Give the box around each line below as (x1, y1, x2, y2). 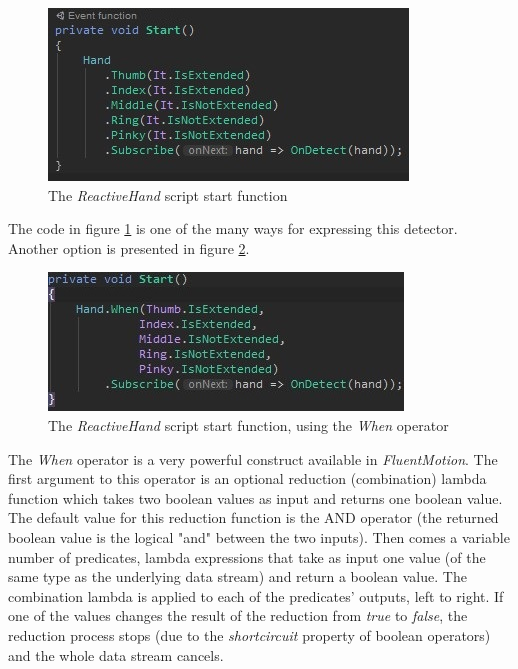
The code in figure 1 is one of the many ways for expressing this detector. (8, 218, 458, 239)
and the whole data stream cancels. (8, 644, 224, 665)
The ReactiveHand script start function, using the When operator (48, 414, 449, 435)
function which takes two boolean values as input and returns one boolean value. (8, 487, 503, 508)
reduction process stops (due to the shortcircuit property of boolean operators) (8, 624, 491, 645)
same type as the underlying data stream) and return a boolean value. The (8, 566, 467, 587)
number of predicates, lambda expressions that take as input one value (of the (8, 546, 486, 567)
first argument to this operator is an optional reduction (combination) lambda (8, 468, 487, 489)
